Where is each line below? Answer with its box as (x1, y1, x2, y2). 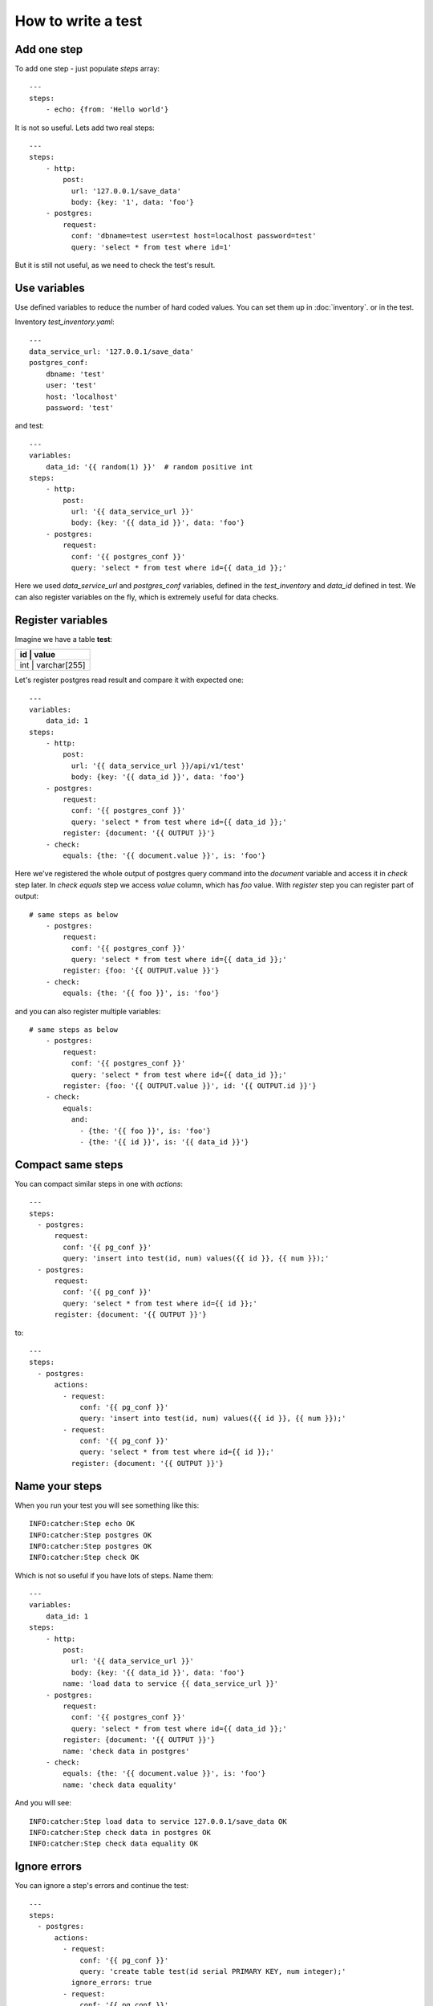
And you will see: (14, 1798, 71, 1808)
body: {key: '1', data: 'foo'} (71, 197, 194, 206)
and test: (14, 421, 44, 431)
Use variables (14, 281, 85, 294)
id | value (19, 649, 56, 660)
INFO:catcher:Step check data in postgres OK (29, 1828, 212, 1837)
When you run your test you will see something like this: (14, 1500, 200, 1510)
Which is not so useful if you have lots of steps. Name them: (14, 1570, 214, 1580)
